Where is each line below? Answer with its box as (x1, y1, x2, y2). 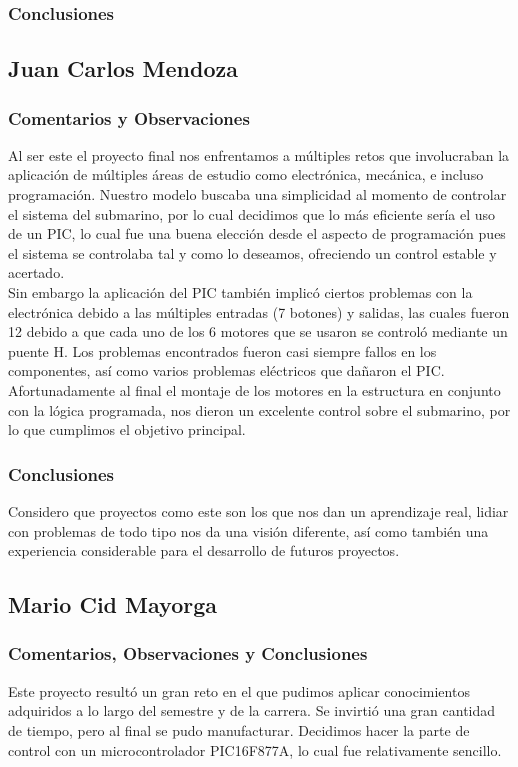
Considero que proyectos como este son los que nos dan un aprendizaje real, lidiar (8, 500, 509, 521)
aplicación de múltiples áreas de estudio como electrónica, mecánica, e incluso (8, 164, 484, 185)
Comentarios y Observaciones (8, 105, 250, 130)
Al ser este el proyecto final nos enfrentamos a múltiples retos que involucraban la (8, 144, 510, 165)
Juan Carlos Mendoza (8, 53, 238, 84)
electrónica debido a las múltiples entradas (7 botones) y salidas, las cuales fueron (8, 301, 510, 322)
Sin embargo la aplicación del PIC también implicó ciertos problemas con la (8, 282, 473, 302)
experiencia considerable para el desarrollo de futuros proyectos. (8, 540, 400, 561)
